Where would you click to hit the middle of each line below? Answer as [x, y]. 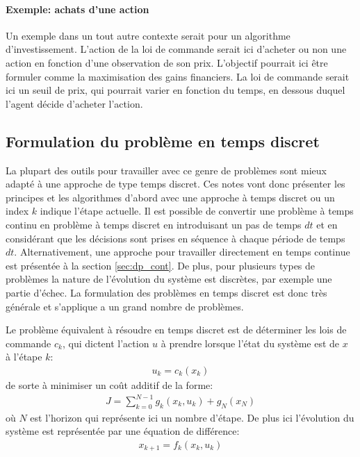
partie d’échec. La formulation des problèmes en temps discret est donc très [166, 292]
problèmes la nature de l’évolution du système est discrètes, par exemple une [169, 279]
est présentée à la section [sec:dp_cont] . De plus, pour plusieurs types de [161, 265]
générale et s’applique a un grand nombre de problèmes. [125, 306]
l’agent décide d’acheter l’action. [74, 103]
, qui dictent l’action [106, 343]
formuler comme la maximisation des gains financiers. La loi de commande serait [178, 76]
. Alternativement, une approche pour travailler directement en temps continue [182, 252]
